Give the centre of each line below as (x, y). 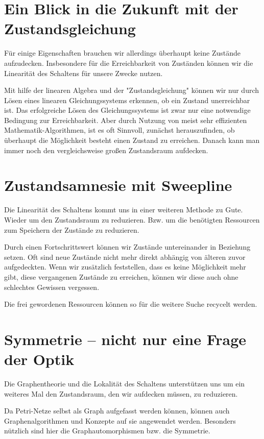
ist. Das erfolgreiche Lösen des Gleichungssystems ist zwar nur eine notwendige (127, 110)
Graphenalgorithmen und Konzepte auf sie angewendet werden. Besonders (120, 420)
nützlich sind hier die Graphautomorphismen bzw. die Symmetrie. (107, 431)
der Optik (39, 359)
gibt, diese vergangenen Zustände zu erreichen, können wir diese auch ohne (121, 276)
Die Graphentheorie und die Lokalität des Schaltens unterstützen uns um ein (125, 384)
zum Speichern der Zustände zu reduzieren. (72, 229)
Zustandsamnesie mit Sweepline (118, 185)
